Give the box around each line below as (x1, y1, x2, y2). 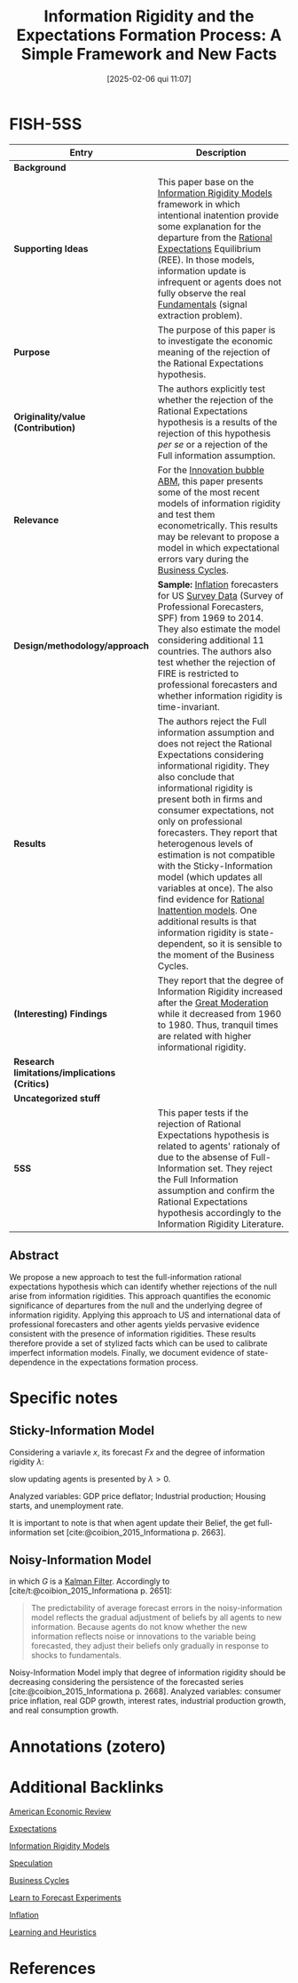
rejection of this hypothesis (157, 427, 271, 439)
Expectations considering (157, 748, 264, 761)
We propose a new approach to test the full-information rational (9, 1271, 242, 1282)
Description (195, 146, 247, 158)
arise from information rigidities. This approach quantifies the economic (9, 1290, 271, 1301)
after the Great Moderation (157, 996, 269, 1009)
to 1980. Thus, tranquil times (157, 1019, 279, 1031)
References (9, 1958, 96, 1979)
